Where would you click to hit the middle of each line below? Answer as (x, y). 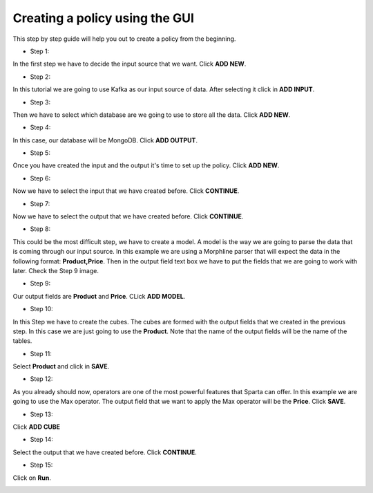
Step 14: (41, 440)
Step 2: (40, 77)
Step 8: (40, 229)
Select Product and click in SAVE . (61, 366)
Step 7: (40, 203)
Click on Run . (32, 478)
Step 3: (40, 102)
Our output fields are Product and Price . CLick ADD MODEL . (99, 296)
